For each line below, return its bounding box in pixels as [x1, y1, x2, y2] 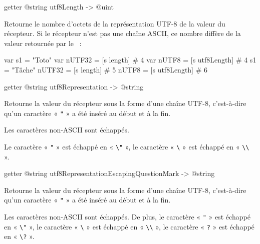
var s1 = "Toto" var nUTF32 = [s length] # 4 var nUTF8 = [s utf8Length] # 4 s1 [4, 54, 256, 65]
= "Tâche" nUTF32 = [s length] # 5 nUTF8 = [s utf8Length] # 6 [4, 64, 207, 74]
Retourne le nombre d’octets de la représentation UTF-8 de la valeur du [4, 18, 225, 28]
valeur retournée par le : [4, 37, 82, 48]
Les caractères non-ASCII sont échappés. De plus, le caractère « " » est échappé [4, 211, 250, 222]
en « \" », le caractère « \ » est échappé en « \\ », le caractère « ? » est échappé [4, 221, 254, 231]
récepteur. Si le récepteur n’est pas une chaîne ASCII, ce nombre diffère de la [4, 28, 241, 38]
